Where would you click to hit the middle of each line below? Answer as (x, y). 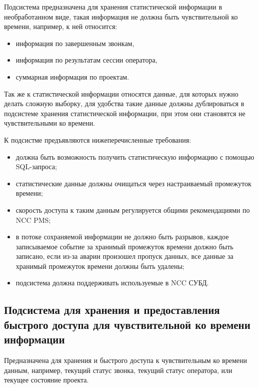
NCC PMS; (33, 220)
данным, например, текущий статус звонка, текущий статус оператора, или (118, 370)
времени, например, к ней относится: (61, 26)
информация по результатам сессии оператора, (86, 60)
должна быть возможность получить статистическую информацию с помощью (135, 156)
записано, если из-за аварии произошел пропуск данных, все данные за (124, 256)
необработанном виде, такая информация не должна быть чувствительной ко (121, 16)
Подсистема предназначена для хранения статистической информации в (113, 7)
